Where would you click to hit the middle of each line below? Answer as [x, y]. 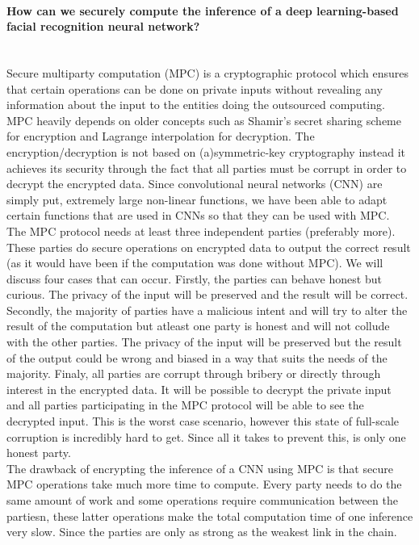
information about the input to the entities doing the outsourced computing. [196, 105]
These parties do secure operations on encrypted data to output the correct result [209, 247]
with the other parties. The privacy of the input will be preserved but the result [204, 342]
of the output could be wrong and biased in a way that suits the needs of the [197, 357]
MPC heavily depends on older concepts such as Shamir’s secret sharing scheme [204, 120]
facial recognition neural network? [103, 26]
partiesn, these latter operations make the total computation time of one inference [210, 516]
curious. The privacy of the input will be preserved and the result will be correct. [207, 294]
